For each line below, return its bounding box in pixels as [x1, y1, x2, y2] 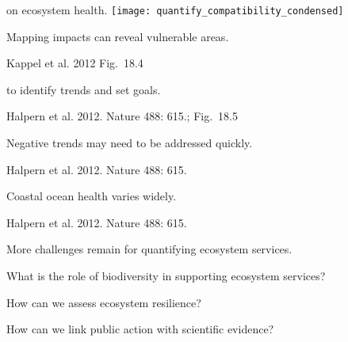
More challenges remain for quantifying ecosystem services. [6, 241, 293, 257]
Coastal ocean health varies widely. [6, 188, 177, 204]
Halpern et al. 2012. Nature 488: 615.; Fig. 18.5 [6, 108, 238, 124]
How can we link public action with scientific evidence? [6, 321, 274, 337]
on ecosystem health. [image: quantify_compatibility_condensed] [6, 2, 344, 17]
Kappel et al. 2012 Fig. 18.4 [6, 55, 143, 71]
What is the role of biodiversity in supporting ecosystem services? [6, 268, 326, 283]
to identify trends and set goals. [6, 81, 161, 97]
